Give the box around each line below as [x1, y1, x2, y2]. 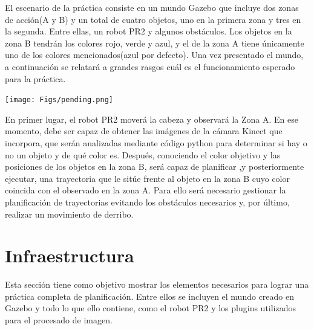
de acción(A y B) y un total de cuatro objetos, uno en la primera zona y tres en [5, 13, 301, 25]
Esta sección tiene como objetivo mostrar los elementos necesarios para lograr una [5, 278, 309, 291]
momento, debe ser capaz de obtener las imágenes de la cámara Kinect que [5, 125, 283, 137]
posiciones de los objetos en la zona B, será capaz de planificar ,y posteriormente [5, 160, 304, 173]
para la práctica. [5, 72, 66, 85]
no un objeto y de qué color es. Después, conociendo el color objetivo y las [5, 148, 281, 161]
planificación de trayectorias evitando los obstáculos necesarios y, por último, [5, 195, 290, 208]
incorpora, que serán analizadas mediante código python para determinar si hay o [5, 137, 307, 149]
